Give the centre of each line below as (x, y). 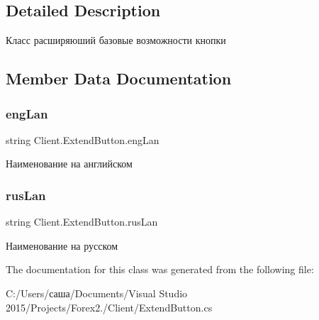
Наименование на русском (62, 245)
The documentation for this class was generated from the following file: (160, 269)
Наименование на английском (69, 164)
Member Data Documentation (119, 78)
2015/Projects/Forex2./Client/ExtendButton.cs (109, 307)
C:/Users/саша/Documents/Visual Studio (97, 293)
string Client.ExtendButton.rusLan (82, 222)
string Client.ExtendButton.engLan (83, 139)
